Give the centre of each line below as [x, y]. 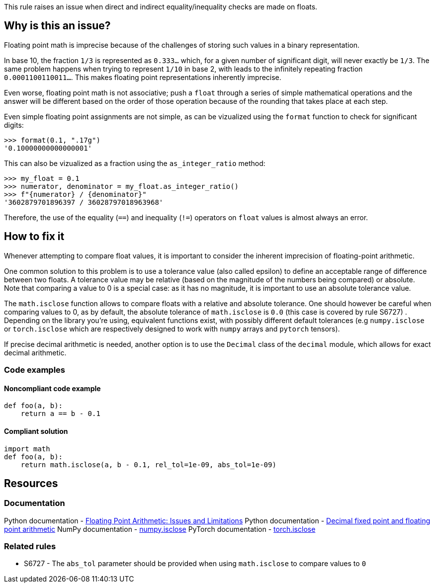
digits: [14, 125]
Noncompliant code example [52, 388]
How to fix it [34, 237]
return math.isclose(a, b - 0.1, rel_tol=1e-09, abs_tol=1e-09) [148, 464]
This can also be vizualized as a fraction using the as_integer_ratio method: [135, 163]
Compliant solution [36, 431]
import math [27, 449]
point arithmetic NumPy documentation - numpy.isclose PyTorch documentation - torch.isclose [160, 529]
